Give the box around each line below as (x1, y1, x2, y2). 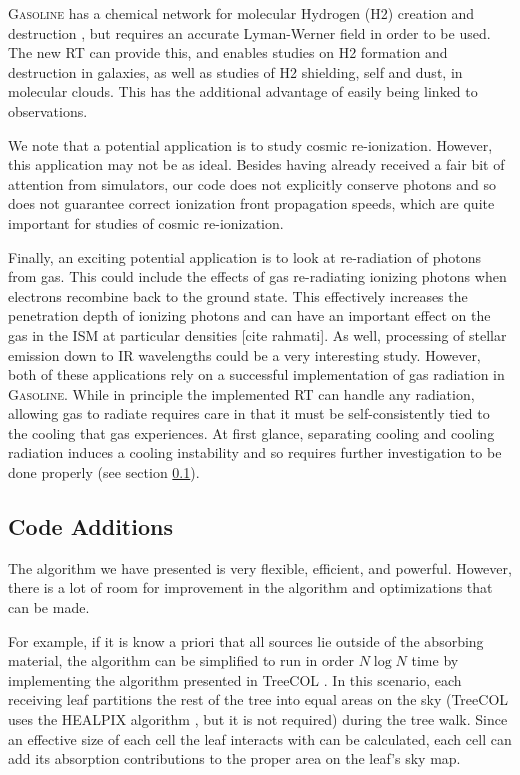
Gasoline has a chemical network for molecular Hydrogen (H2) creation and (8, 3, 475, 23)
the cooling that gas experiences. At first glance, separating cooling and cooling (8, 422, 495, 443)
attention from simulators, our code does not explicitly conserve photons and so (8, 173, 496, 194)
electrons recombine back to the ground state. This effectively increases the (8, 285, 468, 306)
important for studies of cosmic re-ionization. (8, 212, 284, 233)
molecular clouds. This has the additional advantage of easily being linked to (8, 81, 478, 102)
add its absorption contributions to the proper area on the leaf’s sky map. (8, 748, 461, 769)
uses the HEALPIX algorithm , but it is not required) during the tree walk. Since (8, 709, 508, 730)
